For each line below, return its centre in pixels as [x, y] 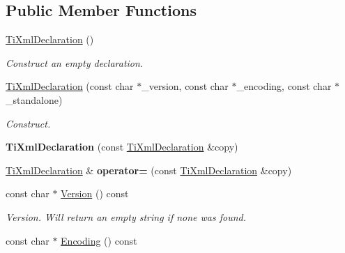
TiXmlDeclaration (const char [70, 86]
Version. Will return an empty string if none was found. [126, 216]
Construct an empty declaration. [75, 62]
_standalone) [34, 99]
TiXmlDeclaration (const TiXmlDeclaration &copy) [122, 147]
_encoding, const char [284, 86]
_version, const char [185, 86]
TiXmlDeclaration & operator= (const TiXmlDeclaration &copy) [149, 170]
